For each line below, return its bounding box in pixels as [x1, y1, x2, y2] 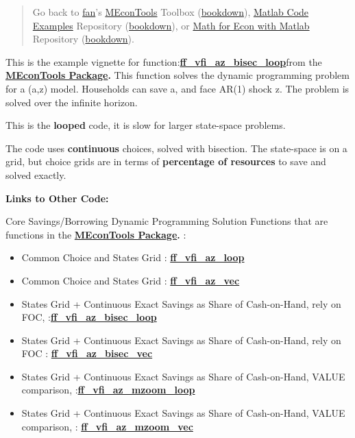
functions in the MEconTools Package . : [5, 227, 186, 241]
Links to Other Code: [5, 191, 109, 205]
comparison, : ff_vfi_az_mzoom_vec [21, 419, 193, 433]
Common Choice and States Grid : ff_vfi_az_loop [21, 250, 245, 265]
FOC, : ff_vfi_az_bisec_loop [21, 310, 157, 324]
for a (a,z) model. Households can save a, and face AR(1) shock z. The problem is [5, 81, 350, 95]
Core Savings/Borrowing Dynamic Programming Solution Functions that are [5, 214, 328, 228]
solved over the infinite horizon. [5, 95, 138, 109]
